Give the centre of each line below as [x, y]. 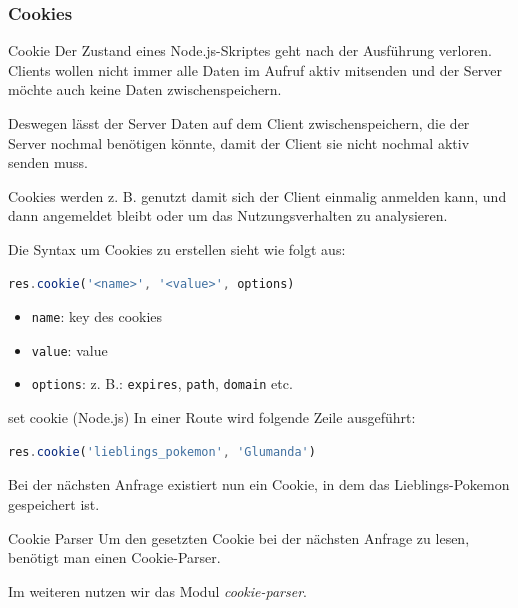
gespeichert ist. [54, 503]
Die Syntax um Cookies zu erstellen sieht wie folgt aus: [177, 248]
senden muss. [48, 162]
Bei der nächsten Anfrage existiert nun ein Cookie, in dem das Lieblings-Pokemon [259, 484]
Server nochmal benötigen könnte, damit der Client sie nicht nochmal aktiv [239, 142]
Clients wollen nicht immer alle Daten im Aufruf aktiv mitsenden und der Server [255, 69]
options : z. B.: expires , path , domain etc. [162, 383]
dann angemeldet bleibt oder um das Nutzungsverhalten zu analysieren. [228, 215]
